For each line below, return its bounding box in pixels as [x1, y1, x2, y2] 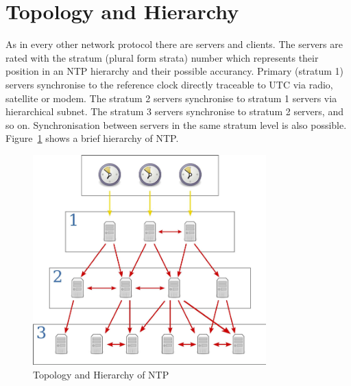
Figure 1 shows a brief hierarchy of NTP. [5, 131, 179, 145]
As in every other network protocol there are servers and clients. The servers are [5, 37, 343, 51]
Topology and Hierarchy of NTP [33, 367, 169, 381]
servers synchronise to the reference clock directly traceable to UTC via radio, [5, 77, 333, 91]
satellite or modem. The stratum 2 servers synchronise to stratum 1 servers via [5, 91, 337, 105]
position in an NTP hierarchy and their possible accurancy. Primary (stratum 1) [5, 64, 343, 78]
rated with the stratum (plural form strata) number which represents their [5, 50, 319, 64]
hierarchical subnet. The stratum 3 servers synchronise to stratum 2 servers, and [5, 104, 343, 119]
